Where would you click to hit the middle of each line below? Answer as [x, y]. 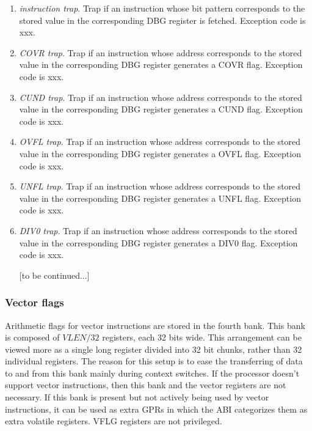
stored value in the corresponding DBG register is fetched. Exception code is [162, 20]
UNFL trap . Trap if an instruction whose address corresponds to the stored [160, 186]
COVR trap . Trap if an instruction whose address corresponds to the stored [161, 52]
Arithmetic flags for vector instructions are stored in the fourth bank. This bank [155, 325]
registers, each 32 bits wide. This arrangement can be [202, 337]
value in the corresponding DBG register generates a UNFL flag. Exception [160, 198]
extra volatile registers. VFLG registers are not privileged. [114, 421]
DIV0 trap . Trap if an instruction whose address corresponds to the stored [158, 230]
